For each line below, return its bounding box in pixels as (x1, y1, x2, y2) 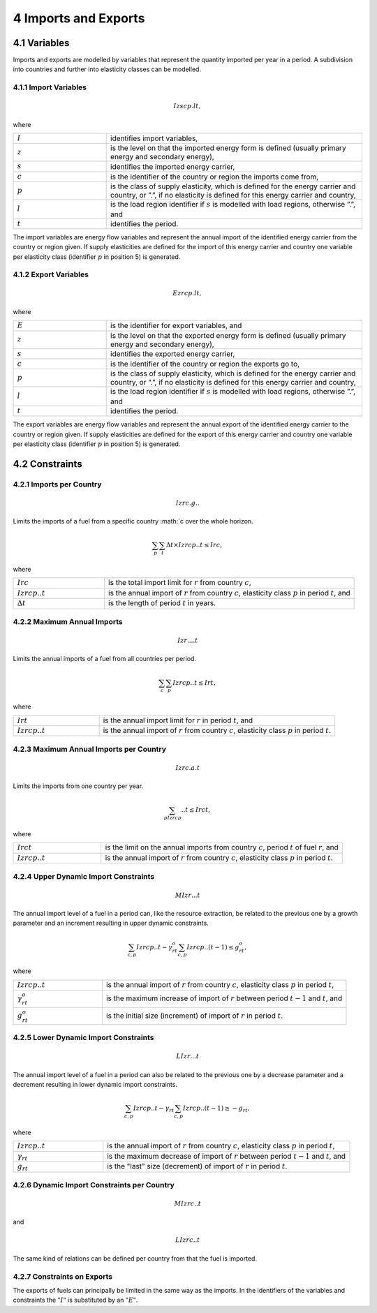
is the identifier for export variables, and (110, 321, 242, 331)
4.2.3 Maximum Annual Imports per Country (13, 744, 167, 754)
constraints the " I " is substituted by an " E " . (13, 1296, 138, 1305)
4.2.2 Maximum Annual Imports (13, 616, 123, 626)
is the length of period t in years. (108, 598, 216, 608)
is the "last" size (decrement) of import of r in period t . (107, 1162, 288, 1171)
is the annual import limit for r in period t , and (103, 715, 253, 725)
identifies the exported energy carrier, (110, 349, 235, 359)
